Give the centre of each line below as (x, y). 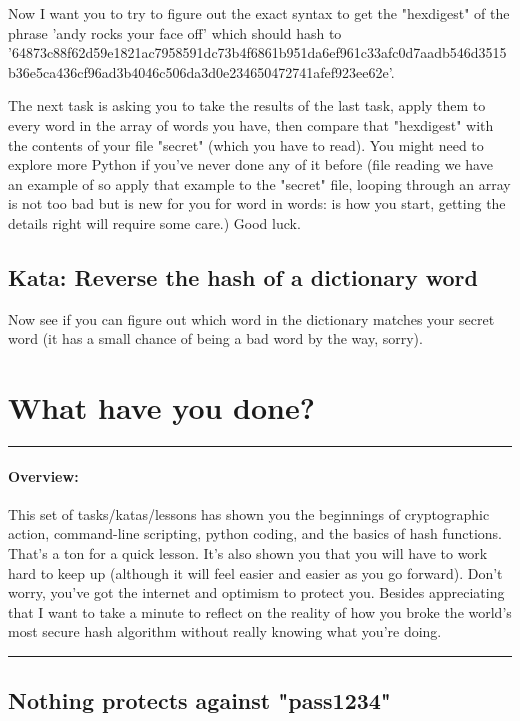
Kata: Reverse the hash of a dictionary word (243, 276)
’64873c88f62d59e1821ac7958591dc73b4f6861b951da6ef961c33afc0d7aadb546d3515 (257, 52)
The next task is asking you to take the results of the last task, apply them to (247, 105)
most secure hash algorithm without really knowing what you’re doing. (225, 631)
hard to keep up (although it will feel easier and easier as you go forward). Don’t (255, 572)
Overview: (43, 475)
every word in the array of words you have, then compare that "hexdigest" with (251, 124)
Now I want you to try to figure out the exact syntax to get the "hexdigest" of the (259, 13)
